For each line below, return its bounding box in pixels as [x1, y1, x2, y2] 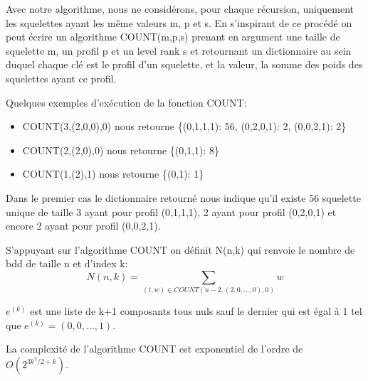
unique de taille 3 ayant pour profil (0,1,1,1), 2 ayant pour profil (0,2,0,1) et [6, 204, 337, 219]
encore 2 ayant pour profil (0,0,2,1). [6, 218, 161, 233]
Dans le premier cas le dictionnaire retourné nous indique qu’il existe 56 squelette [6, 190, 361, 205]
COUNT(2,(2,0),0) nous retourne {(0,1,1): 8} [22, 142, 220, 157]
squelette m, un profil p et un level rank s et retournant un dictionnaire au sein [6, 43, 352, 58]
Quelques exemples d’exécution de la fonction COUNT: [6, 95, 247, 109]
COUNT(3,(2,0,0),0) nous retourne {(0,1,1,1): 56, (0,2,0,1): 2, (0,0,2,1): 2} [22, 119, 347, 134]
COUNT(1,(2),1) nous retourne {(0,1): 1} [22, 166, 204, 181]
